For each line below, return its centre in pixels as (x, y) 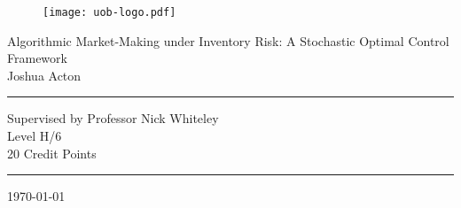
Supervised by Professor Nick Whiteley (113, 118)
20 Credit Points (52, 153)
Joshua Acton (44, 75)
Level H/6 (35, 136)
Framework (37, 58)
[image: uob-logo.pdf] (109, 12)
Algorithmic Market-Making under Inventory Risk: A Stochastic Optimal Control (228, 40)
